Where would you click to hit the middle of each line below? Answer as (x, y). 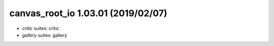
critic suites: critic (41, 28)
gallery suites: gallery (45, 35)
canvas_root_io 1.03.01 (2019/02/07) (88, 13)
